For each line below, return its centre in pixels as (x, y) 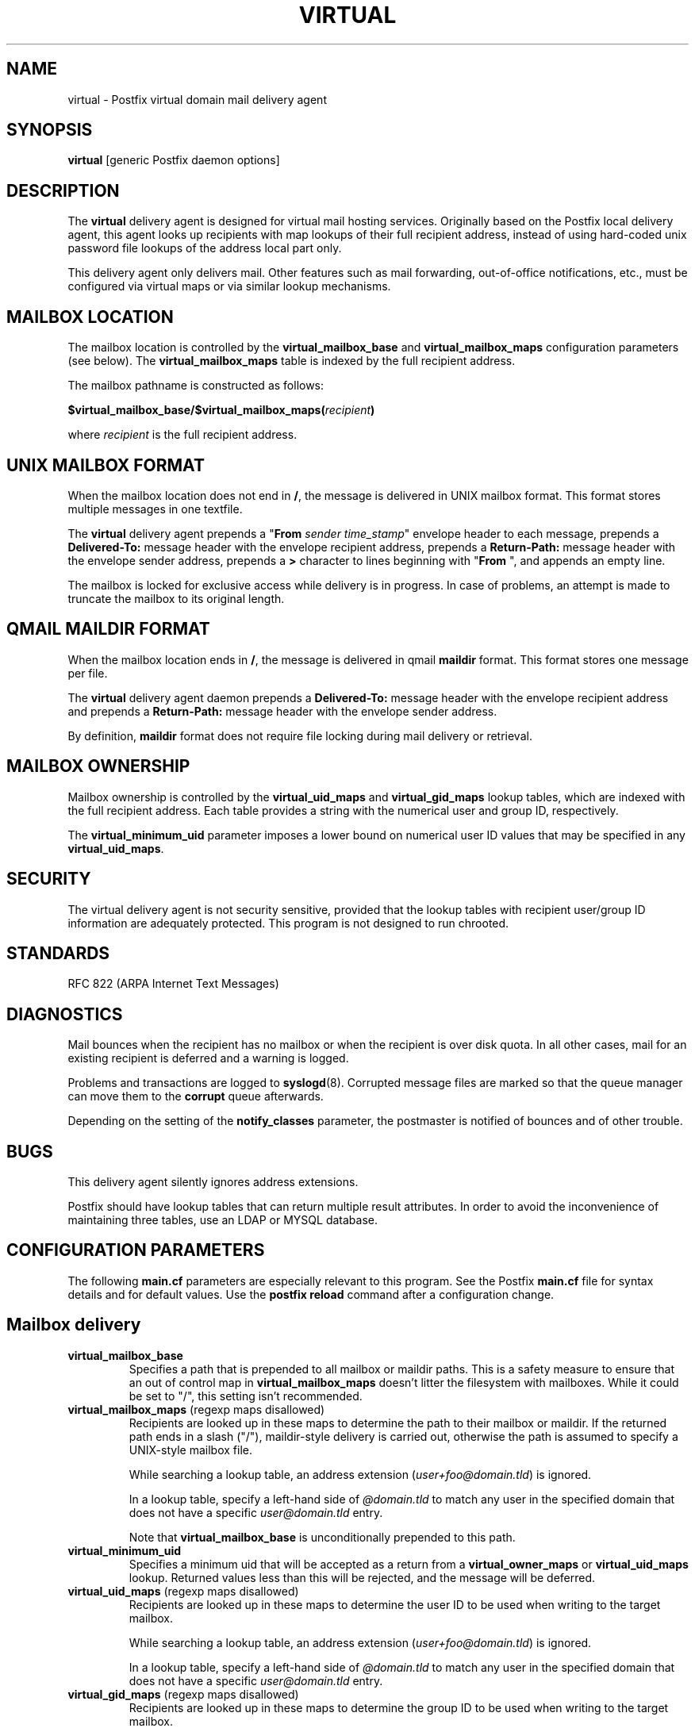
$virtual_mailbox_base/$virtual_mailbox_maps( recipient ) (221, 410)
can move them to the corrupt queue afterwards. (196, 1096)
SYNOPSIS (50, 130)
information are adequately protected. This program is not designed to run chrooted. (288, 923)
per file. (88, 673)
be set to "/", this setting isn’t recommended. (246, 1396)
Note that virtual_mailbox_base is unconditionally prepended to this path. (322, 1537)
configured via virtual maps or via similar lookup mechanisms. (229, 286)
